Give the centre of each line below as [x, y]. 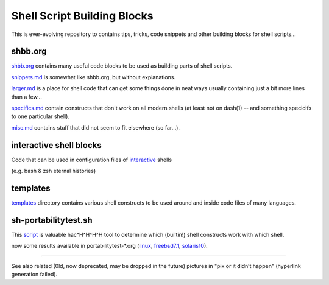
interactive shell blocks [56, 145]
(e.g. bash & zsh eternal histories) [54, 171]
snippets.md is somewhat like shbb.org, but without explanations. [94, 77]
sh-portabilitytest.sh [52, 220]
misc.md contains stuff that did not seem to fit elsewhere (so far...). [95, 127]
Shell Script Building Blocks [82, 16]
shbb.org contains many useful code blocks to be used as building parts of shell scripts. [122, 66]
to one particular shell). [41, 116]
